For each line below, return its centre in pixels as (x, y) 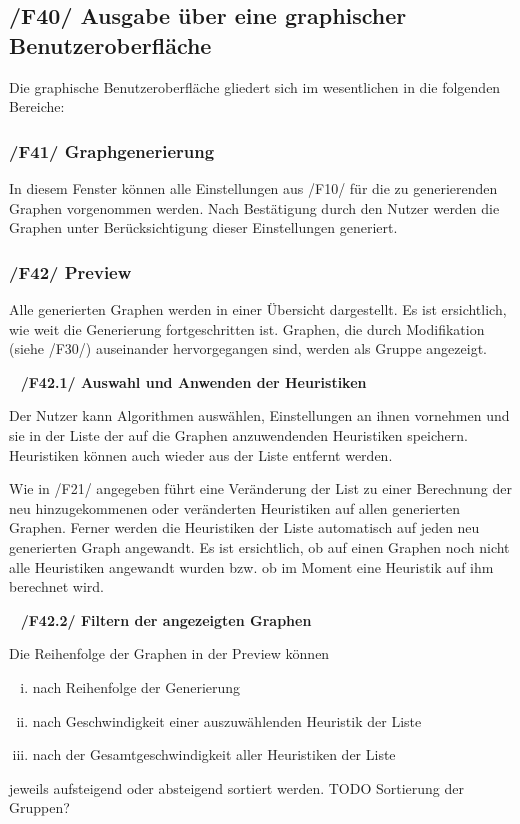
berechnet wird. (56, 586)
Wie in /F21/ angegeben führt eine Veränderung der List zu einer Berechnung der (261, 488)
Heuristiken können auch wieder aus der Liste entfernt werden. (201, 454)
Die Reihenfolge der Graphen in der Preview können (169, 653)
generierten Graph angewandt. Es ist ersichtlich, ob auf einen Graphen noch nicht (259, 546)
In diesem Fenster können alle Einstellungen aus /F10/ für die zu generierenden (253, 188)
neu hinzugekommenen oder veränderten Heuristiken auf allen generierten (235, 507)
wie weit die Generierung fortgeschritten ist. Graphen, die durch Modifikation (247, 328)
